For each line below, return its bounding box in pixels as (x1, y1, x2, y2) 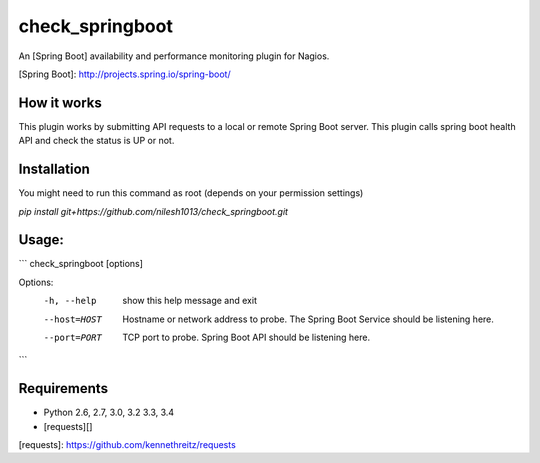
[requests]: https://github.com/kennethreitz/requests (18, 439, 237, 451)
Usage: (18, 231, 65, 249)
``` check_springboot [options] (18, 258, 144, 270)
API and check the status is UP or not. (18, 135, 175, 147)
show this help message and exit (122, 295, 257, 307)
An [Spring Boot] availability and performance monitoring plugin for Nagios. (18, 50, 330, 62)
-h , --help (43, 295, 97, 307)
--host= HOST (43, 313, 102, 325)
